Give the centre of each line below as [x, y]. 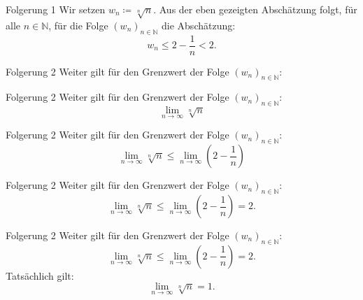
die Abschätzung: [199, 25]
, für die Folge [78, 25]
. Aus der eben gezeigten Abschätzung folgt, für [255, 9]
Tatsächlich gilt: [40, 275]
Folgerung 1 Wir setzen [56, 9]
